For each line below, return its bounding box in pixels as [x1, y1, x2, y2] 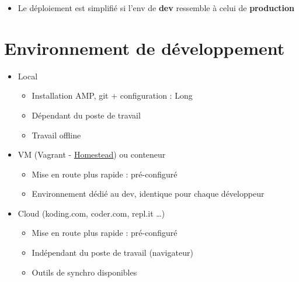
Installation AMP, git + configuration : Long [32, 89, 193, 102]
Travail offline [32, 128, 81, 141]
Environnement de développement [4, 36, 285, 60]
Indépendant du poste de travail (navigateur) [32, 246, 193, 259]
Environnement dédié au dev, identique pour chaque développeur [32, 187, 265, 200]
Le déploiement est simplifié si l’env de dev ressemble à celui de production [18, 2, 295, 13]
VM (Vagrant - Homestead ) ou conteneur [18, 148, 166, 161]
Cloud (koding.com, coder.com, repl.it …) [18, 207, 165, 219]
